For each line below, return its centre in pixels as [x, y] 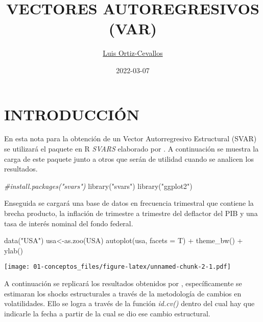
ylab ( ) [14, 250]
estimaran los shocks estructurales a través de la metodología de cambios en [123, 293]
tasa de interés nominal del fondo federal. [69, 223]
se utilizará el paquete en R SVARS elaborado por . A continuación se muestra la [131, 149]
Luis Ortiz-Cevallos [133, 53]
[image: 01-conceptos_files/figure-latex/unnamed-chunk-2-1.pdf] [117, 267]
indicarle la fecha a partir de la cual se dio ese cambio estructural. [107, 313]
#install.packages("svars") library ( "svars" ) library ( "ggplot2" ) [98, 186]
